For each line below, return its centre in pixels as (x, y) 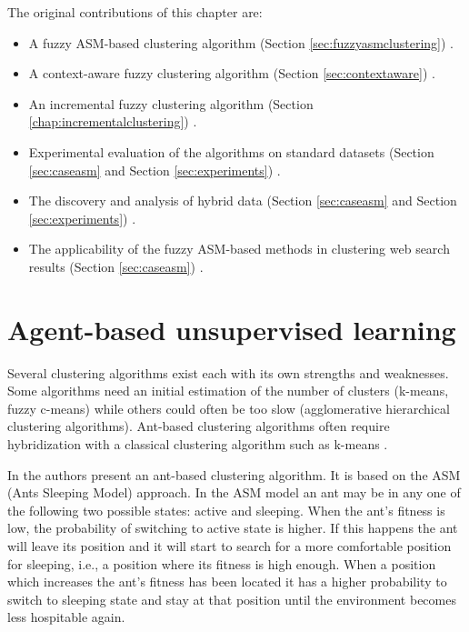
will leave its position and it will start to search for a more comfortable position (230, 546)
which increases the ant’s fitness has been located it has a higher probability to (227, 582)
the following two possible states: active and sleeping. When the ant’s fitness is (226, 510)
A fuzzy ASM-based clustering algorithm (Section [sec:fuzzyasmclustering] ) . (241, 42)
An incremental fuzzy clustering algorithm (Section (171, 103)
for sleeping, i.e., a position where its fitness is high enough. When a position (222, 563)
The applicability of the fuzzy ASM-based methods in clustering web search (239, 249)
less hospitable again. (66, 617)
